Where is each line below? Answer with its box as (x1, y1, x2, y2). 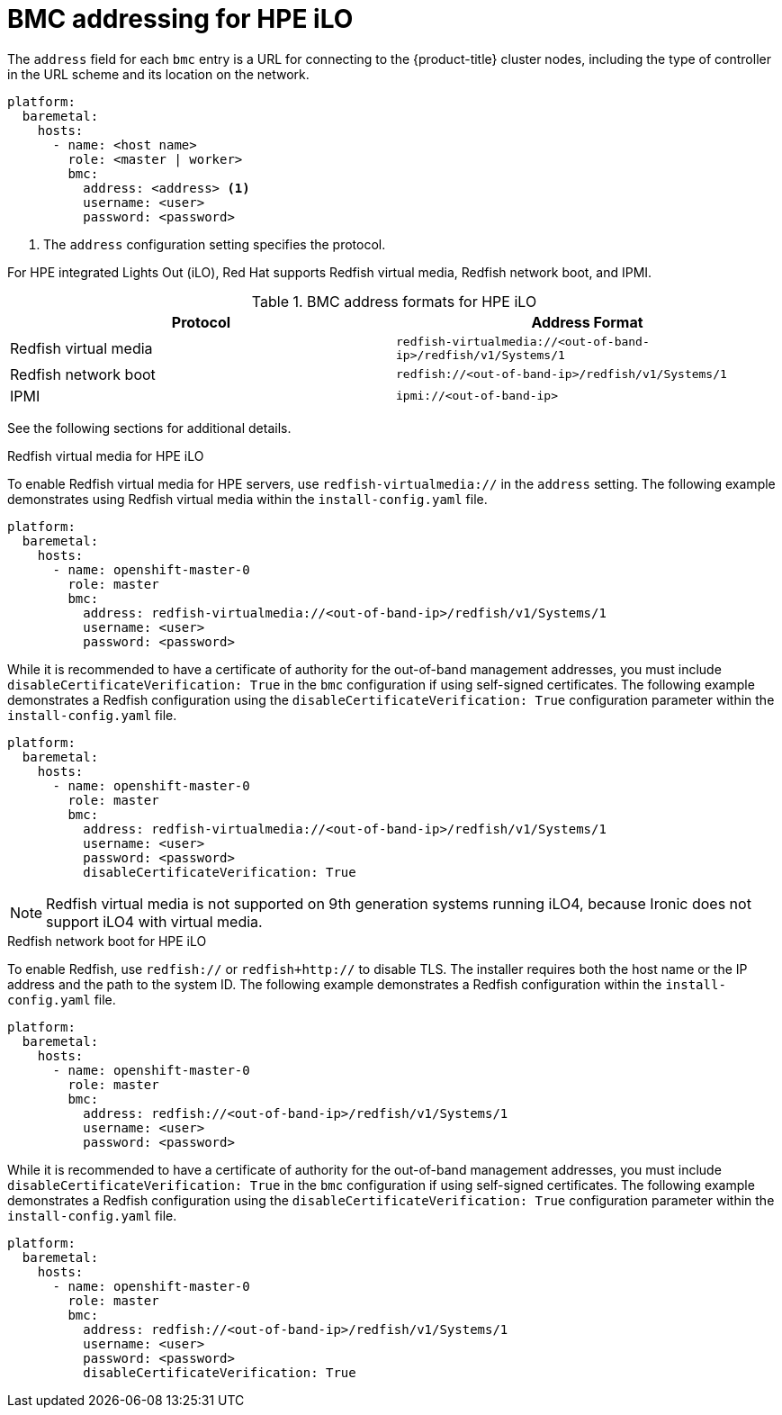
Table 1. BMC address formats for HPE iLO (251, 292, 537, 311)
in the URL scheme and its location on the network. (7, 66, 310, 82)
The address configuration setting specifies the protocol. (43, 236, 386, 252)
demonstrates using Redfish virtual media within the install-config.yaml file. (7, 491, 488, 507)
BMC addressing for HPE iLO (7, 4, 354, 34)
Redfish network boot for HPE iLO (7, 933, 207, 949)
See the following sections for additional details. (7, 419, 292, 436)
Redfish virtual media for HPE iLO (7, 447, 204, 464)
